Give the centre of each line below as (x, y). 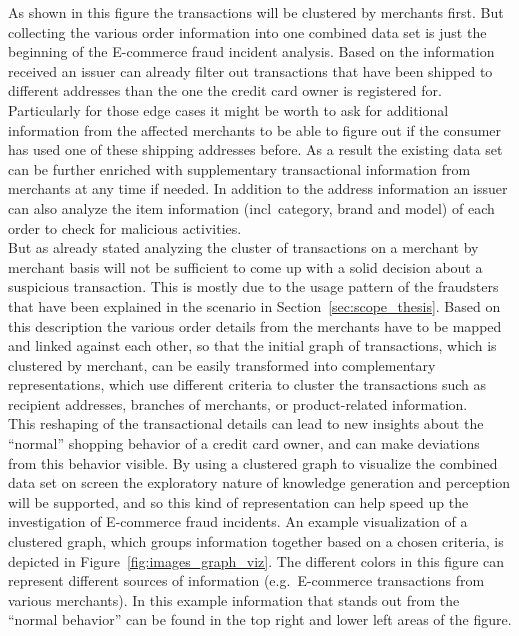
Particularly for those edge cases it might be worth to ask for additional (228, 109)
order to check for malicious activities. (125, 227)
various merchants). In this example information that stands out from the (234, 599)
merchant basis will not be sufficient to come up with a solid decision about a (245, 266)
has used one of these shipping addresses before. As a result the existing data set (255, 149)
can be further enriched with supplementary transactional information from (239, 168)
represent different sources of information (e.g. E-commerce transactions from (246, 580)
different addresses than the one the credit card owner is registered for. (225, 90)
